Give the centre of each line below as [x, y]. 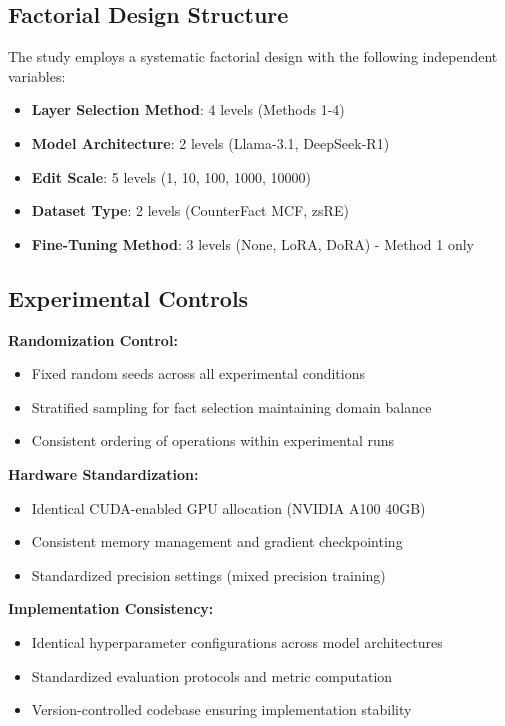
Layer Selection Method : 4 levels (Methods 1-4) [188, 109]
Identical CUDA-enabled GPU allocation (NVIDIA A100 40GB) [228, 507]
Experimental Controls [128, 297]
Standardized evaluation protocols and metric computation [212, 675]
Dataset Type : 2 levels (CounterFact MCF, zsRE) [190, 210]
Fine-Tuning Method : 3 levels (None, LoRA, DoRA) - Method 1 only [252, 243]
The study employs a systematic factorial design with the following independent [253, 56]
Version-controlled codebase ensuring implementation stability [221, 709]
